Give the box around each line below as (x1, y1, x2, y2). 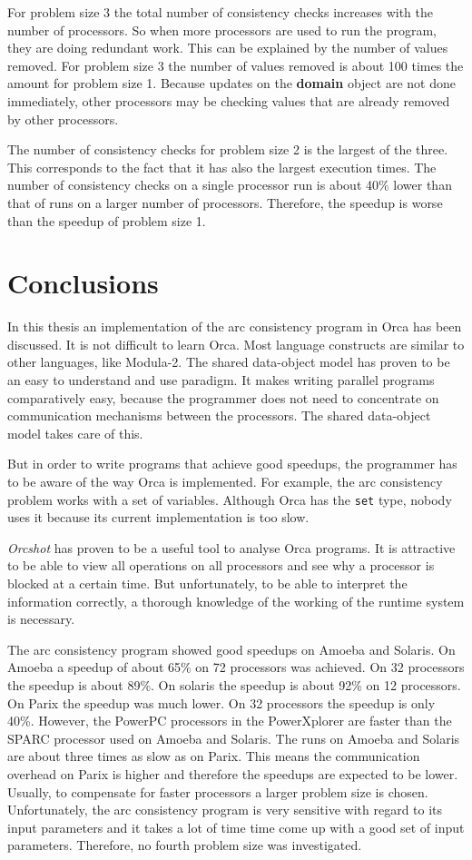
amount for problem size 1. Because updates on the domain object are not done (7, 74, 456, 93)
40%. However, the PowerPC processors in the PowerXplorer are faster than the (7, 711, 452, 730)
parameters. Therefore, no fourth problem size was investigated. (7, 835, 362, 855)
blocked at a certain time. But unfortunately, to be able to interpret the (7, 574, 408, 593)
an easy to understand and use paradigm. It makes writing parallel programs (7, 371, 435, 390)
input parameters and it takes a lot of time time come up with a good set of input (7, 817, 465, 836)
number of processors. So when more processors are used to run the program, (7, 20, 438, 39)
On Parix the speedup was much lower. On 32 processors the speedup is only (7, 693, 436, 712)
